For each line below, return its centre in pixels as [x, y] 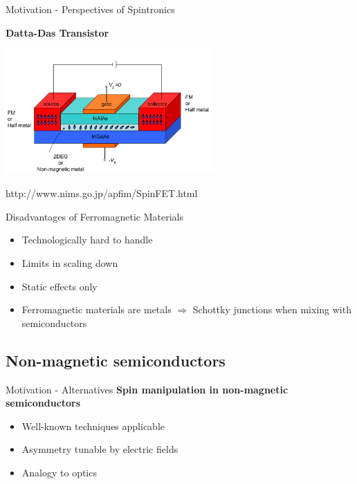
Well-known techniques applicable [93, 426]
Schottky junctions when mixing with [272, 309]
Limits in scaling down [70, 263]
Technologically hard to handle [87, 240]
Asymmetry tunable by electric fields [100, 449]
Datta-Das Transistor [57, 32]
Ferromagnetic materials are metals [97, 309]
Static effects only [59, 286]
